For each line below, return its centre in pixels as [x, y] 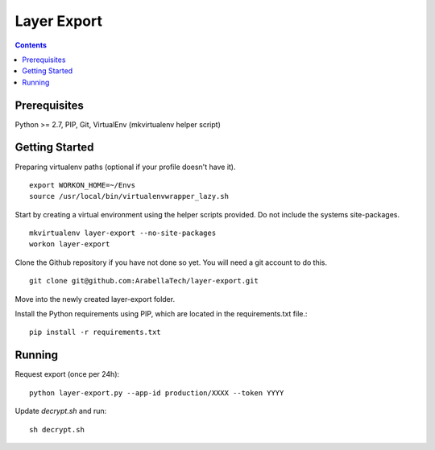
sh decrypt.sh [57, 429]
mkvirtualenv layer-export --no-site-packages [123, 233]
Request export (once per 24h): [67, 374]
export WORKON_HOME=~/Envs [83, 185]
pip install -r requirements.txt [95, 332]
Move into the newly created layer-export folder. [95, 299]
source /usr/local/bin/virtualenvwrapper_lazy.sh [129, 196]
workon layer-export [70, 244]
